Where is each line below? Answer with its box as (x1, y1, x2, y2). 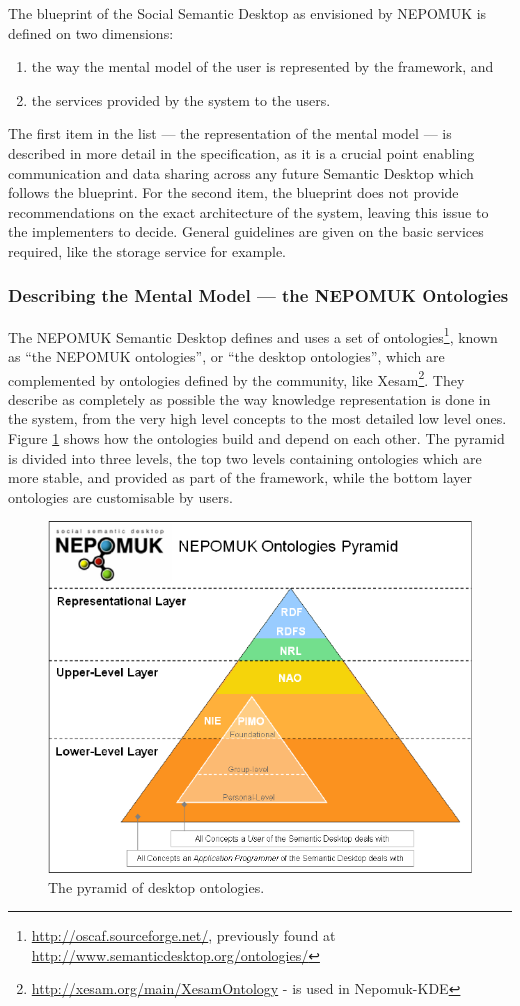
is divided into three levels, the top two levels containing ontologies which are (8, 447, 482, 468)
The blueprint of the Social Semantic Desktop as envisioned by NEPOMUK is (8, 3, 487, 23)
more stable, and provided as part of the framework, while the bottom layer (8, 467, 472, 488)
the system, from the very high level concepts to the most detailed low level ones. (8, 408, 507, 429)
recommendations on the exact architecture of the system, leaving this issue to (8, 201, 489, 222)
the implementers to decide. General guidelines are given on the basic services (8, 221, 484, 242)
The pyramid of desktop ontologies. (48, 876, 265, 897)
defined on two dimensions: (8, 22, 174, 43)
